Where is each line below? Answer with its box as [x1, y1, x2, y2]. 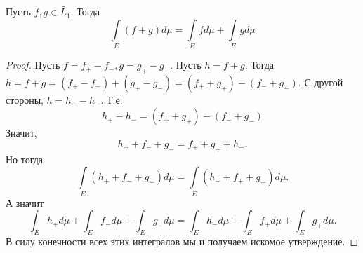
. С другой [298, 74, 343, 89]
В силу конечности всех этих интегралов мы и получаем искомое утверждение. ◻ [6, 234, 359, 249]
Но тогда [6, 151, 44, 166]
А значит [6, 195, 44, 210]
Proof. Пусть [6, 57, 60, 72]
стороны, [6, 92, 44, 107]
